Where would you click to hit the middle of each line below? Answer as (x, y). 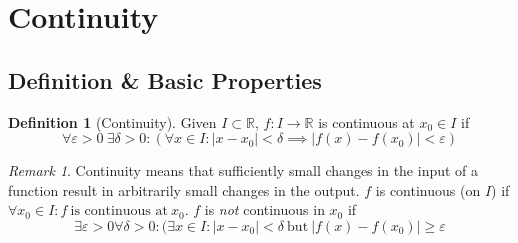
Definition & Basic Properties (165, 79)
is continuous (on (428, 189)
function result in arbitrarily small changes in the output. (184, 189)
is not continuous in (264, 209)
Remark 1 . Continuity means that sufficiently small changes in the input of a (243, 170)
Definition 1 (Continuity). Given (112, 121)
